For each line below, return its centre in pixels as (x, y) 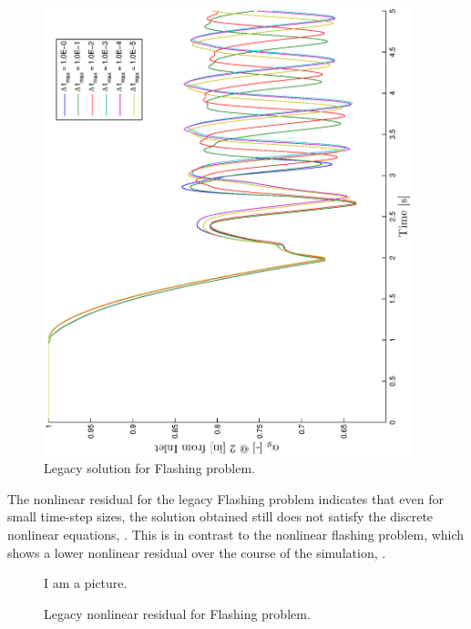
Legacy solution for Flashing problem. (150, 468)
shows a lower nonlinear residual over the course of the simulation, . (197, 552)
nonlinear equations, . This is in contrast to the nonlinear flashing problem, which (236, 534)
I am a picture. (86, 583)
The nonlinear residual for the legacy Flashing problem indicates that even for (225, 498)
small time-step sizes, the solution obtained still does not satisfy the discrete (220, 516)
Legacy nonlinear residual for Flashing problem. (177, 613)
